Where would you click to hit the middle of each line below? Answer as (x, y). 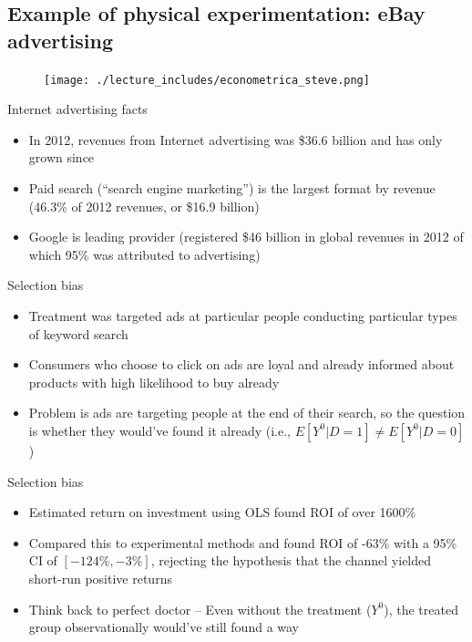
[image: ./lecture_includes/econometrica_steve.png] (207, 80)
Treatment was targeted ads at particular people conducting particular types (243, 316)
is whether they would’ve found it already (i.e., (159, 430)
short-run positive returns (100, 578)
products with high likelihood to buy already (154, 382)
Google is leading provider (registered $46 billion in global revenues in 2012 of (246, 237)
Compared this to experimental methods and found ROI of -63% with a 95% (243, 542)
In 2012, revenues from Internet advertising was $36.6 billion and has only (236, 139)
